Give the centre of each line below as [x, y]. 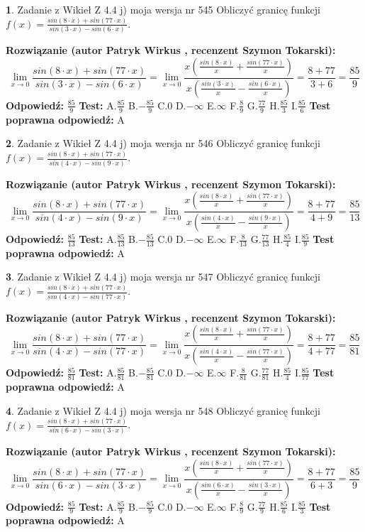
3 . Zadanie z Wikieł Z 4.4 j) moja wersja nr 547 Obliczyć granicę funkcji [163, 277]
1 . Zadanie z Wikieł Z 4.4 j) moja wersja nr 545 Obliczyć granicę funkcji [163, 9]
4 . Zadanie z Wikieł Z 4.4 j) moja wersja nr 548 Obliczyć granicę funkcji [163, 410]
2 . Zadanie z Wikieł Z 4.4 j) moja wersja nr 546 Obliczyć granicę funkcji [163, 143]
